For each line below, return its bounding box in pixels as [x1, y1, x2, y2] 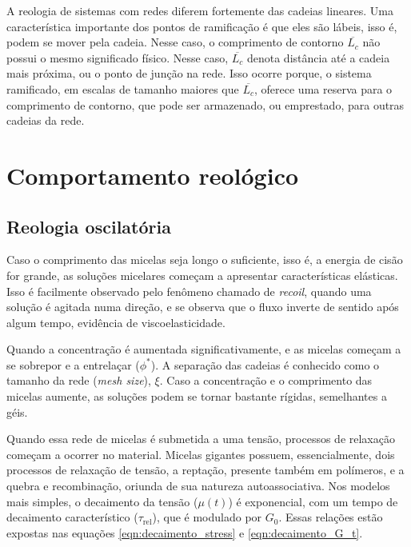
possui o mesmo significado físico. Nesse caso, [6, 49, 229, 66]
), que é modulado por [152, 509, 262, 525]
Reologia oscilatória [6, 214, 171, 238]
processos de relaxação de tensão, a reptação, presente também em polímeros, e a [6, 461, 405, 478]
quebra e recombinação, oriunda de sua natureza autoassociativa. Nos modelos [6, 477, 390, 494]
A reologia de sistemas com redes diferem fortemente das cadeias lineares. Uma [6, 2, 394, 18]
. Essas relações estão [278, 509, 383, 525]
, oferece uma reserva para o [254, 80, 393, 97]
